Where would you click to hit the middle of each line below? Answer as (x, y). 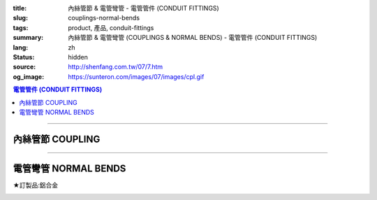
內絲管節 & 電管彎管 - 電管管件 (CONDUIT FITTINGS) (143, 8)
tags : (21, 27)
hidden (78, 57)
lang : (21, 47)
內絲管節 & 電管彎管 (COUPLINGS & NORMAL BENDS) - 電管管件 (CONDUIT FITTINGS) (193, 38)
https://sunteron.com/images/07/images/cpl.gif (136, 76)
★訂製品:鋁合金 (36, 185)
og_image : (29, 76)
